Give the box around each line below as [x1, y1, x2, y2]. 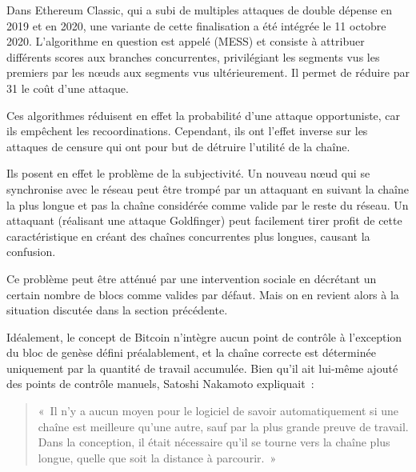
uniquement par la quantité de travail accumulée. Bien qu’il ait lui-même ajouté [6, 359, 398, 376]
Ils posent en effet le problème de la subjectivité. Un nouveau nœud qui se [6, 165, 370, 182]
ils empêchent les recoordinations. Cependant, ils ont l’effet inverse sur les [6, 122, 368, 139]
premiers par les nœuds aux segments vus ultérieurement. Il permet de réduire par [6, 64, 410, 81]
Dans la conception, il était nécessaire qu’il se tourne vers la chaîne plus [38, 434, 390, 450]
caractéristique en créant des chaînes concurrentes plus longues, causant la [6, 227, 370, 244]
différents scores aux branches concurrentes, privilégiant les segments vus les [6, 48, 380, 65]
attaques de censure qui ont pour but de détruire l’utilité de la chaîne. [6, 138, 350, 154]
